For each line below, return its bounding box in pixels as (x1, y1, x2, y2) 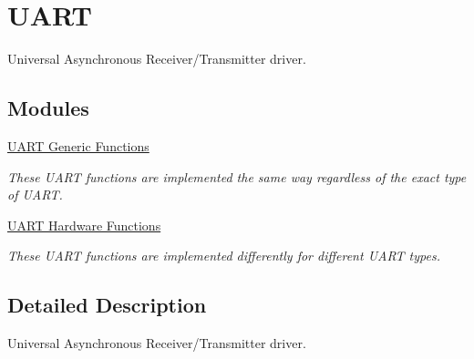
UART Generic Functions (7, 136, 149, 155)
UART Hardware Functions (7, 215, 161, 234)
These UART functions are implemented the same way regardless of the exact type (7, 167, 467, 186)
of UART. (7, 185, 63, 204)
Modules (7, 94, 89, 122)
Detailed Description (7, 291, 207, 319)
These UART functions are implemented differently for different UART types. (7, 246, 440, 265)
